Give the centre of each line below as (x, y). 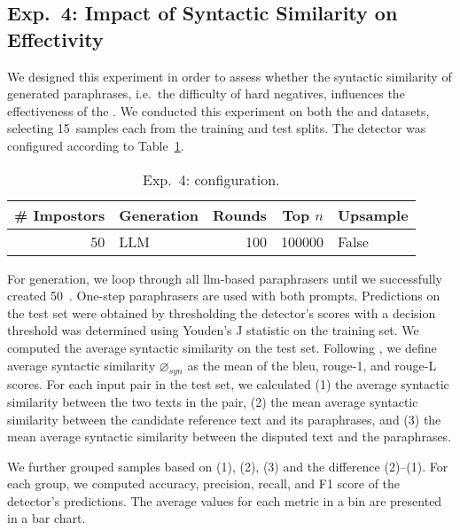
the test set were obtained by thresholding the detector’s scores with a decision (222, 312)
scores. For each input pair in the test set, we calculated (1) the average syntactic (228, 384)
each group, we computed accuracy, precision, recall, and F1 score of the (204, 483)
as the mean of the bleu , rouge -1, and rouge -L (312, 365)
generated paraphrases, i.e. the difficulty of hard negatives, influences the (206, 94)
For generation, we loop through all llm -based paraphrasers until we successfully (225, 278)
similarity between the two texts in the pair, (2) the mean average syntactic (213, 401)
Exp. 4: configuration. (211, 179)
